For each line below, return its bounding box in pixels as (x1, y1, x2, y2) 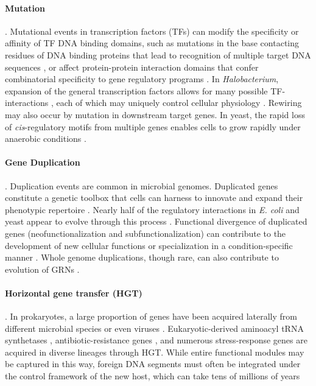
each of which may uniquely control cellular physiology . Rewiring (56, 96, 302, 109)
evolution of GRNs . (5, 262, 80, 275)
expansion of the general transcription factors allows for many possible (5, 84, 268, 97)
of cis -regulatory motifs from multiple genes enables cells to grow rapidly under (5, 120, 301, 133)
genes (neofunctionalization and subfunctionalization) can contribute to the (5, 226, 286, 239)
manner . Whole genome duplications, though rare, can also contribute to (5, 251, 279, 264)
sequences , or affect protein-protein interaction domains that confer (5, 60, 259, 73)
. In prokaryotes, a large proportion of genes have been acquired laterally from (5, 310, 297, 323)
